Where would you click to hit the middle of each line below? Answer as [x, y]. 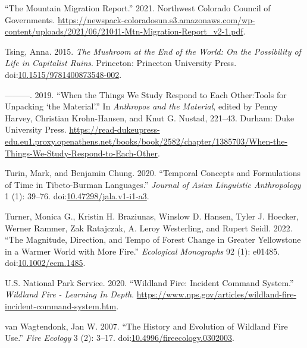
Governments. [30, 19]
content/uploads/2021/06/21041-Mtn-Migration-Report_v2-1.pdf [124, 31]
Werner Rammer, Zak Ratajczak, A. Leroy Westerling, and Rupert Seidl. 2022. [149, 228]
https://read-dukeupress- [115, 129]
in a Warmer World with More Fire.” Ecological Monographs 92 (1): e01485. [142, 251]
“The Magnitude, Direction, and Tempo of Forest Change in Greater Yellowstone [153, 239]
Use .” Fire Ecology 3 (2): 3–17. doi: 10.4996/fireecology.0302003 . [120, 338]
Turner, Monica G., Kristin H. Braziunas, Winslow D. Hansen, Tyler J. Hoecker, [152, 216]
